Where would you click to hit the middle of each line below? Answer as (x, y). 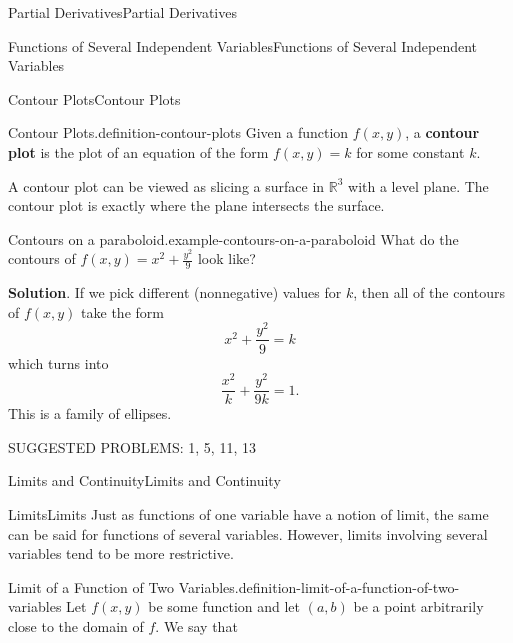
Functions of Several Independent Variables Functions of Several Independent (243, 45)
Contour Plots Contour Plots (94, 98)
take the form (122, 311)
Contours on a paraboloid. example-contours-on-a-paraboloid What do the (233, 238)
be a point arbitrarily (418, 606)
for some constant (410, 151)
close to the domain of (76, 625)
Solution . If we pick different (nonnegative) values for (175, 292)
